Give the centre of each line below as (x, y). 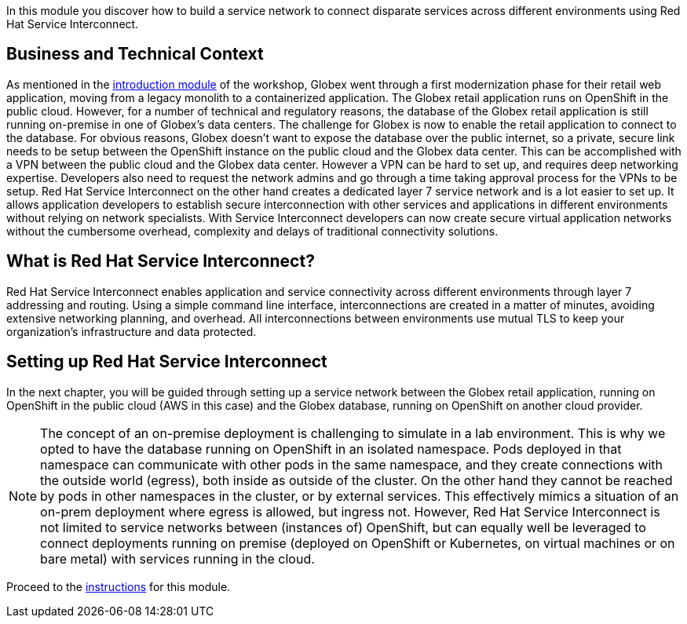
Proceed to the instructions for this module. (119, 586)
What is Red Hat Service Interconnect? (161, 261)
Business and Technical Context (135, 54)
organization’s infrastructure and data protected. (132, 331)
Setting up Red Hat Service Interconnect (167, 362)
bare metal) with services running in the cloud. (177, 558)
